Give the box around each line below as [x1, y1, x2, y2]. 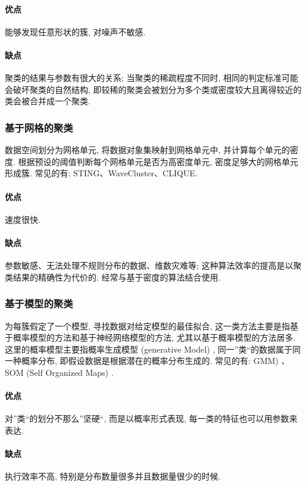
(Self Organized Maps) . [26, 366, 114, 378]
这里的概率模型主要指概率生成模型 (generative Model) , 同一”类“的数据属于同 [5, 342, 301, 355]
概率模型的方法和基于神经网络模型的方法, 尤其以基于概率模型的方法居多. [13, 331, 296, 344]
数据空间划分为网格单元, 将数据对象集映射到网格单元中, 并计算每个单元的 [5, 144, 291, 156]
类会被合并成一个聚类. [5, 95, 90, 107]
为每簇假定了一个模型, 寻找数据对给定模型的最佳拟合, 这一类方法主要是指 [5, 319, 291, 332]
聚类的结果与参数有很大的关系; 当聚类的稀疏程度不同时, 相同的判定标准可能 [5, 71, 299, 84]
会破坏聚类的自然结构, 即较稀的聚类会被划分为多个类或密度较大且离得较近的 [5, 83, 302, 95]
